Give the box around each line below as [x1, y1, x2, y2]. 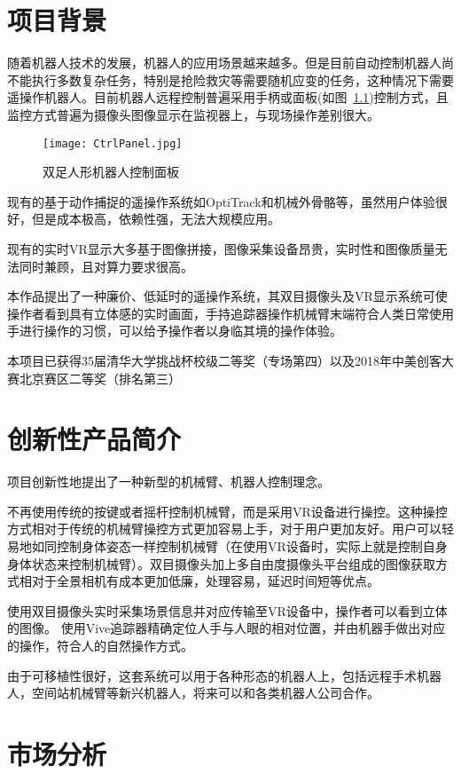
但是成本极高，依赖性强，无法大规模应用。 [31, 209, 280, 228]
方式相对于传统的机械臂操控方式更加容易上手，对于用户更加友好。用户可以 [7, 519, 441, 538]
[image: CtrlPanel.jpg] [43, 137, 183, 150]
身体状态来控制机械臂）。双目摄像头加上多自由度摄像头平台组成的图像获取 [7, 554, 435, 573]
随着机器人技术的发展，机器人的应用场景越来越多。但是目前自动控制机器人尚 [7, 53, 454, 72]
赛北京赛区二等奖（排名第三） [7, 368, 181, 387]
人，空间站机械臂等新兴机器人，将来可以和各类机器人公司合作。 [7, 683, 379, 702]
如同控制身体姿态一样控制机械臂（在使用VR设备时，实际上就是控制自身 [31, 537, 448, 555]
